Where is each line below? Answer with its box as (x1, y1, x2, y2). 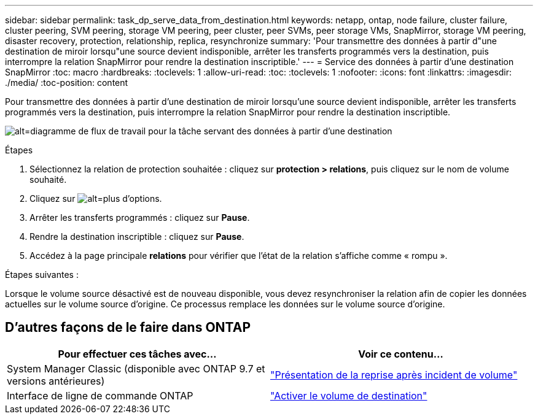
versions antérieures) (7, 374, 105, 387)
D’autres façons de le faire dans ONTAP (5, 320, 251, 336)
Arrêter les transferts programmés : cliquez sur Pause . (29, 212, 250, 223)
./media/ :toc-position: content (5, 77, 128, 88)
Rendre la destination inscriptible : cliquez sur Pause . (29, 231, 244, 242)
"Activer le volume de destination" (270, 389, 427, 402)
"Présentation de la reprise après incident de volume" (270, 368, 518, 381)
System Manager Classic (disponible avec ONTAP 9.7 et (7, 362, 265, 375)
